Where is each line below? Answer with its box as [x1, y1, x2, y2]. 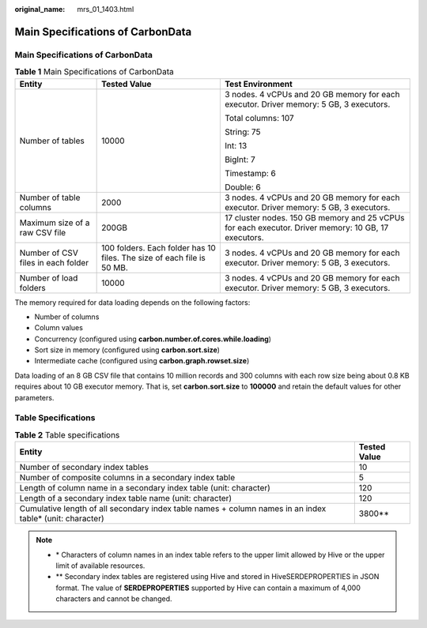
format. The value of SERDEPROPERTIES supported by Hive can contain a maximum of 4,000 [55, 583, 361, 592]
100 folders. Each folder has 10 [101, 242, 217, 253]
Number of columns [34, 312, 100, 322]
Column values [34, 323, 83, 333]
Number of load [19, 273, 78, 284]
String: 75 [224, 126, 261, 137]
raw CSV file [19, 227, 66, 238]
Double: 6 [224, 182, 261, 193]
